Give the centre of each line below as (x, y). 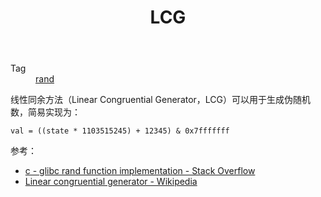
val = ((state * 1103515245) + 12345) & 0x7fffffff (120, 131)
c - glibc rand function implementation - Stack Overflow (140, 171)
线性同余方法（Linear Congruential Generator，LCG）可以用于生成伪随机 (161, 100)
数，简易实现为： (45, 112)
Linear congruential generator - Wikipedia (111, 182)
